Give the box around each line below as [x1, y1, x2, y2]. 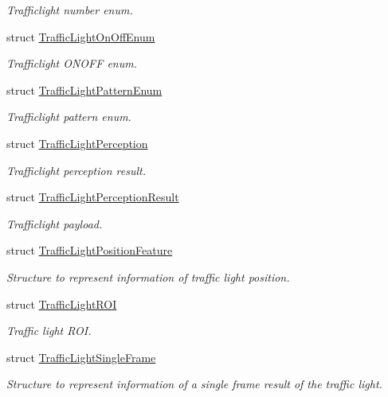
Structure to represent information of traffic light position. [6, 268, 290, 285]
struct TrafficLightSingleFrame [6, 348, 156, 365]
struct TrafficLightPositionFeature [6, 242, 173, 259]
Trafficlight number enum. [6, 2, 133, 18]
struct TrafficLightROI [6, 295, 117, 312]
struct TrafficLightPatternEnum [6, 81, 163, 98]
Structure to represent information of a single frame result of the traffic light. [6, 376, 382, 392]
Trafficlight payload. [6, 215, 103, 232]
